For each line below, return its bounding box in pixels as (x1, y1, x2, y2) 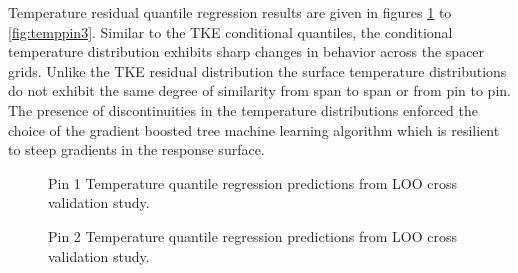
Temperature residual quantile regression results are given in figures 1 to (8, 2, 452, 22)
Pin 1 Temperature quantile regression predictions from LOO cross (48, 172, 457, 193)
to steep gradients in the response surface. (8, 139, 265, 160)
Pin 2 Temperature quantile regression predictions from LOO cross (48, 225, 457, 246)
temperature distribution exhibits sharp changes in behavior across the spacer (8, 41, 485, 62)
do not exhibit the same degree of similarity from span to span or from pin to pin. (8, 80, 511, 101)
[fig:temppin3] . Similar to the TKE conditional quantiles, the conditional (8, 21, 453, 42)
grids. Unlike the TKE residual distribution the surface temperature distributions (8, 60, 507, 81)
